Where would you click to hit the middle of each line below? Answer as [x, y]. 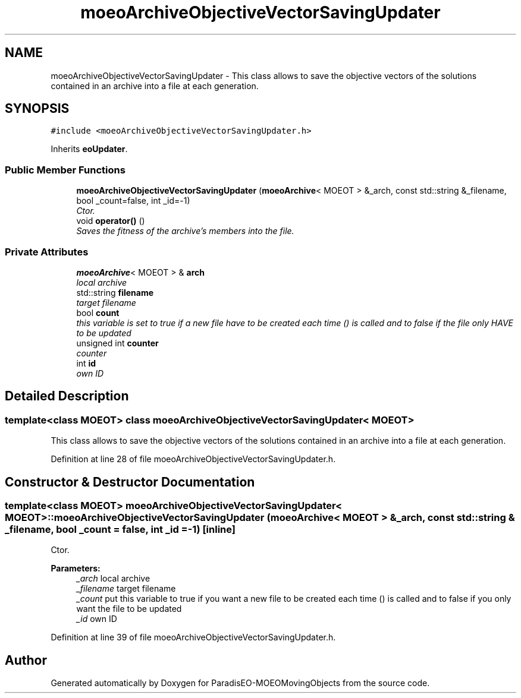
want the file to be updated [129, 609]
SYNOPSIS [37, 109]
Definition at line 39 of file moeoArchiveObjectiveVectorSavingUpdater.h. [193, 637]
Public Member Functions [65, 170]
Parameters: [76, 568]
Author [26, 660]
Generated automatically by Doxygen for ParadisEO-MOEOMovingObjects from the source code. [240, 683]
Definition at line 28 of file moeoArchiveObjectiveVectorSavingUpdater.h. [193, 459]
